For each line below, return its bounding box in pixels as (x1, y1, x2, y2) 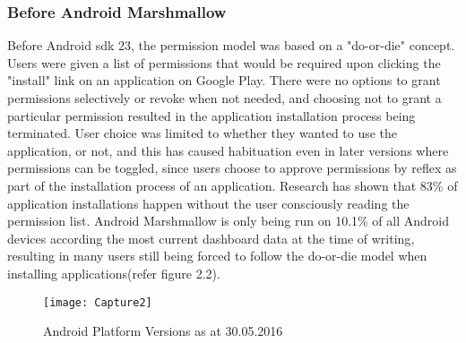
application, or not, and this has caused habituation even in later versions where (7, 141, 449, 159)
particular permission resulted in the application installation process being (7, 106, 416, 124)
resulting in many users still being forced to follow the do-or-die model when (7, 246, 427, 265)
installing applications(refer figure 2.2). (7, 263, 220, 282)
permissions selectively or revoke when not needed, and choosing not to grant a (7, 89, 442, 107)
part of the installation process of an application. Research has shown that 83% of (7, 176, 458, 194)
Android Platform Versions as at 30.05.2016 (43, 322, 283, 340)
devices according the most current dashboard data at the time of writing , (7, 228, 415, 247)
